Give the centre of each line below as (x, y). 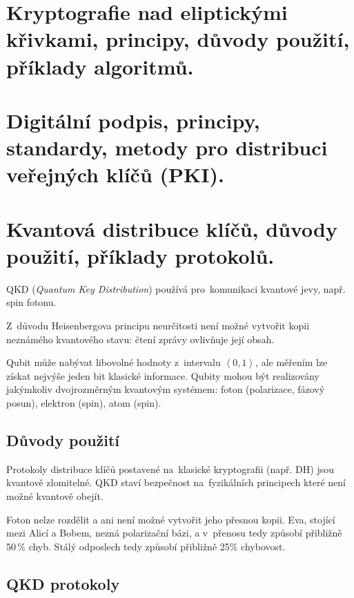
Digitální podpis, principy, (133, 120)
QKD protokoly (63, 583)
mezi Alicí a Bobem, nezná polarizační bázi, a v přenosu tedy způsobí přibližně (174, 533)
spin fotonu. (31, 302)
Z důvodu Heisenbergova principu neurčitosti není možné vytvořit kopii (158, 325)
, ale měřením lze (292, 362)
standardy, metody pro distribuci (167, 147)
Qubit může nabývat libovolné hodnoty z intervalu (114, 362)
